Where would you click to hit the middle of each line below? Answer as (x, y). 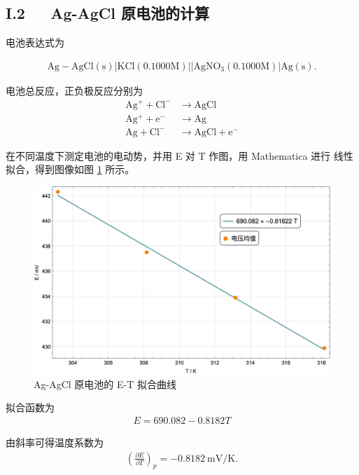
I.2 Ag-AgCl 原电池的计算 (108, 13)
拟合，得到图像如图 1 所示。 (70, 169)
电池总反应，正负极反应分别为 (74, 90)
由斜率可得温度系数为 (55, 442)
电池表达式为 (35, 42)
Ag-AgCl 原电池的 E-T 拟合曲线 (105, 384)
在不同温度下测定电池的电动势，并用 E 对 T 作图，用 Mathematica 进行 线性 (179, 155)
